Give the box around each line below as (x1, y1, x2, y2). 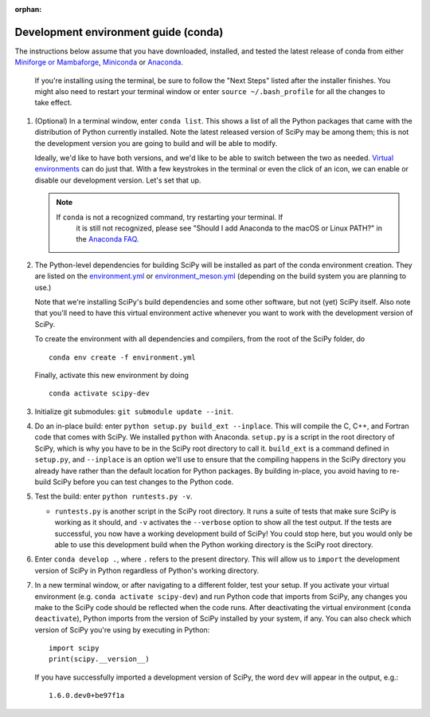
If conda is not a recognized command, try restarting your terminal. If (56, 212, 283, 222)
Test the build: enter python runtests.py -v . (34, 491, 193, 502)
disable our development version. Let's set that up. (34, 175, 201, 185)
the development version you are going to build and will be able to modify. (34, 138, 278, 148)
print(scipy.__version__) (49, 655, 150, 664)
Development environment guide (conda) (14, 25, 224, 39)
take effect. (34, 98, 72, 108)
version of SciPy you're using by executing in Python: (34, 624, 210, 634)
